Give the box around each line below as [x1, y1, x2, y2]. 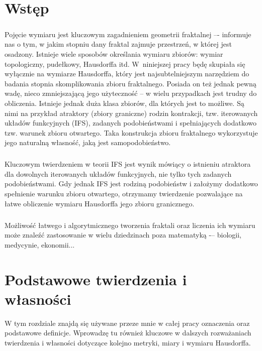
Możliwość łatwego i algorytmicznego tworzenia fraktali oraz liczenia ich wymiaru [5, 219, 255, 230]
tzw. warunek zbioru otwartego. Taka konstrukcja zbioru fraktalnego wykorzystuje [5, 127, 258, 138]
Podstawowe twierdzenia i [5, 269, 187, 289]
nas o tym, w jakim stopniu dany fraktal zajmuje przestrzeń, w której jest [5, 39, 232, 49]
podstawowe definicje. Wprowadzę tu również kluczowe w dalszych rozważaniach [5, 327, 251, 338]
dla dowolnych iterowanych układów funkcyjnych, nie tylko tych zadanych [5, 168, 232, 179]
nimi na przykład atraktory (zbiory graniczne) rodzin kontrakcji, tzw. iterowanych [5, 107, 258, 118]
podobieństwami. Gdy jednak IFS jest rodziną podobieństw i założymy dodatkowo [5, 178, 258, 189]
